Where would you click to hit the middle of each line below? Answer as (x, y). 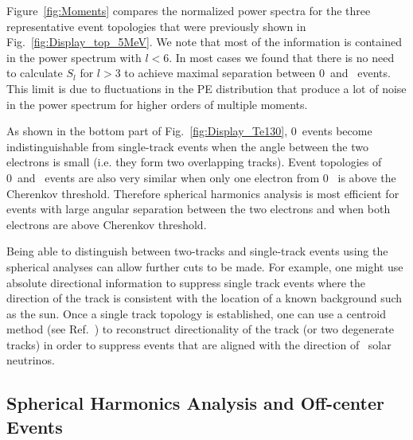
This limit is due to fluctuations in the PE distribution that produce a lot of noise (206, 88)
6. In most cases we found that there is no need (279, 57)
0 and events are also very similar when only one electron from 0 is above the (201, 177)
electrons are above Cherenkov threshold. (107, 224)
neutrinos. (31, 360)
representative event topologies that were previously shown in (156, 26)
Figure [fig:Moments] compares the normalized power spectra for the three (189, 10)
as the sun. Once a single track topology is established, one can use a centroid (196, 313)
